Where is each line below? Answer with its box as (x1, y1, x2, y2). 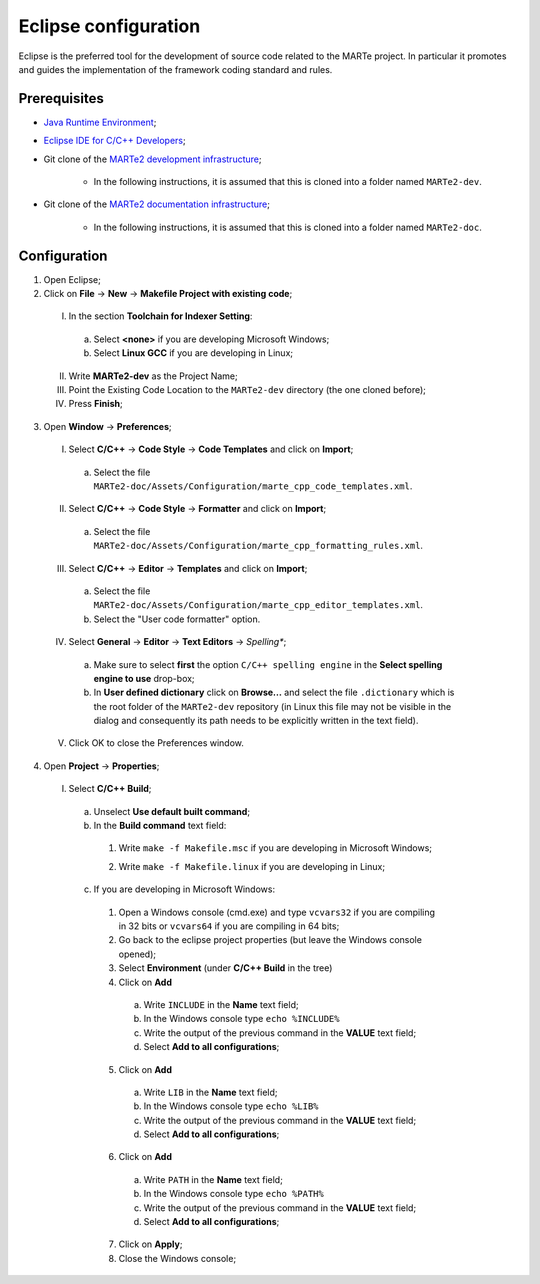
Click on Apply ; (118, 1238, 183, 1250)
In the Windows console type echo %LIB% (143, 1100, 319, 1112)
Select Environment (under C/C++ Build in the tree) (118, 962, 333, 974)
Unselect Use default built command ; (93, 805, 250, 817)
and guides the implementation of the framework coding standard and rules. (18, 63, 333, 75)
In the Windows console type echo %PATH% (143, 1188, 324, 1200)
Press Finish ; (68, 398, 124, 410)
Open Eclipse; (43, 273, 102, 285)
